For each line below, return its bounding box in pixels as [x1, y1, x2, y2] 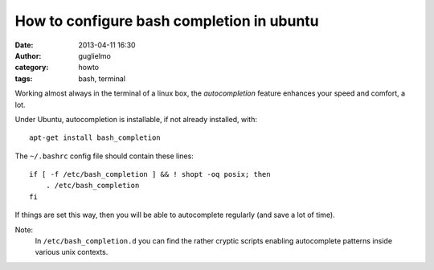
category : [14, 63, 49, 72]
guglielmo [78, 51, 112, 60]
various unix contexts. [35, 247, 108, 257]
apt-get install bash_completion [29, 133, 161, 142]
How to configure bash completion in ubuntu [14, 12, 319, 30]
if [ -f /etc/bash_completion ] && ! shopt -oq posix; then [29, 170, 271, 179]
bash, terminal [78, 73, 126, 84]
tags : [14, 73, 33, 84]
